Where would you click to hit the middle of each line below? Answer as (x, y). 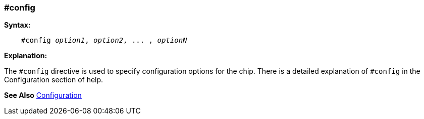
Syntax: (17, 25)
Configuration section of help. (54, 80)
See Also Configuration (43, 95)
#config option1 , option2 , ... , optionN (104, 40)
